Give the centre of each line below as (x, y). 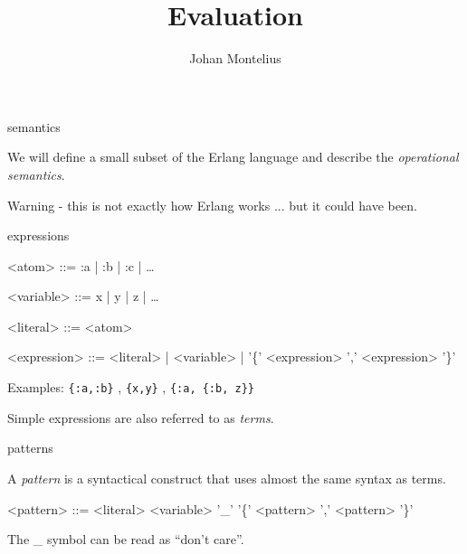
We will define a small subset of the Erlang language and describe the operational (233, 157)
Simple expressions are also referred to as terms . (141, 417)
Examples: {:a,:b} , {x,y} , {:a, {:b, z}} (131, 387)
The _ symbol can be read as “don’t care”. (126, 539)
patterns (30, 448)
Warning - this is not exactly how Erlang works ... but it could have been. (212, 205)
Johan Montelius (235, 58)
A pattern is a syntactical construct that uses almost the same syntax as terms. (227, 478)
